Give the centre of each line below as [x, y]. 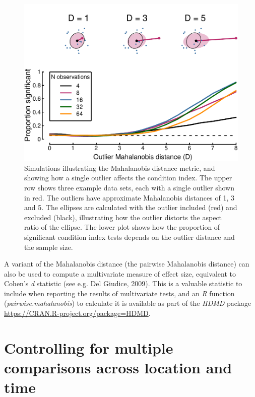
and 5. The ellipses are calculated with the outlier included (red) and [131, 207]
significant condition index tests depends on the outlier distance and [130, 237]
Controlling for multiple [89, 347]
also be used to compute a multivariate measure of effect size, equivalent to [120, 273]
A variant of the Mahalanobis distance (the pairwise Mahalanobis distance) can [127, 264]
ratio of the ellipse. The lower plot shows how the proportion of [122, 227]
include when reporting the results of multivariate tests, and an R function [119, 293]
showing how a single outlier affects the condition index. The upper [128, 178]
